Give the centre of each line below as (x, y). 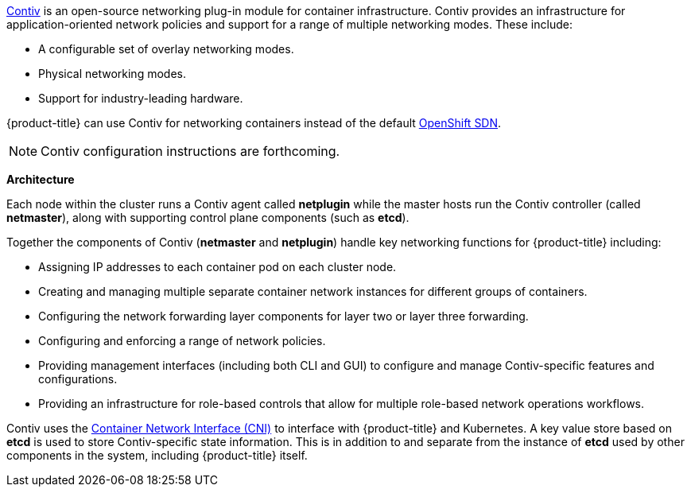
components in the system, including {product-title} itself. (157, 455)
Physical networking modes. (112, 74)
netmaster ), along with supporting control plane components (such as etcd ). (208, 217)
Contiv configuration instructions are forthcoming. (190, 151)
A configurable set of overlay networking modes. (166, 49)
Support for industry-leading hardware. (141, 98)
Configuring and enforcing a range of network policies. (182, 341)
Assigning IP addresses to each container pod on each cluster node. (217, 267)
